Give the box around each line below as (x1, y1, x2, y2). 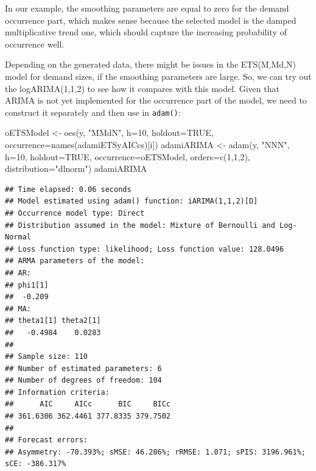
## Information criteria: (5, 388, 110, 397)
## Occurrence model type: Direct (5, 208, 145, 218)
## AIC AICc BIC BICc (5, 400, 171, 409)
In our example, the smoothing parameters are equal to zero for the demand (5, 2, 289, 14)
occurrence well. (5, 37, 65, 50)
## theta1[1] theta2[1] (5, 316, 101, 325)
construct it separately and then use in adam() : (5, 105, 181, 118)
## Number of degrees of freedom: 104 (5, 376, 162, 385)
